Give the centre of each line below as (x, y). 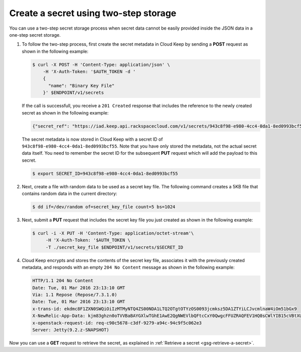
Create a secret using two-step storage (93, 13)
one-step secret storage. (35, 35)
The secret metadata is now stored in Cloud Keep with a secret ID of (92, 139)
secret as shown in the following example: (65, 112)
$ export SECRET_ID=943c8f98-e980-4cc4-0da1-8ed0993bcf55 (105, 173)
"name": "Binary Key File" (82, 86)
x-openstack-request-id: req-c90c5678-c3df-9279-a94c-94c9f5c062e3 (117, 323)
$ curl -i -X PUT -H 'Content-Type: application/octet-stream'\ (113, 233)
